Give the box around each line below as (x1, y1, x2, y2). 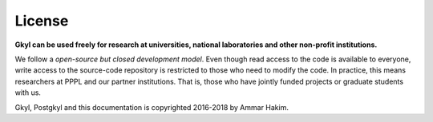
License (14, 12, 69, 30)
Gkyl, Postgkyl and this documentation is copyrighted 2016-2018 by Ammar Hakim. (14, 102, 289, 112)
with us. (14, 88, 42, 97)
